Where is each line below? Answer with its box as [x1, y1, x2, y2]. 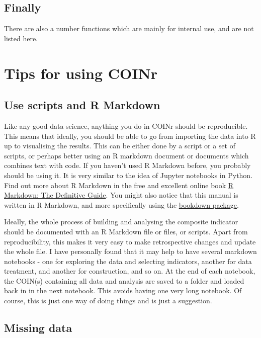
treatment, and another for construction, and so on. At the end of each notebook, [4, 266, 255, 276]
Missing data [4, 320, 72, 335]
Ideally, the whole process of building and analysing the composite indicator [4, 216, 238, 227]
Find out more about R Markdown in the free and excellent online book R [4, 180, 234, 190]
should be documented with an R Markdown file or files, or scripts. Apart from [4, 226, 248, 236]
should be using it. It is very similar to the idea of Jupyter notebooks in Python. [4, 170, 253, 180]
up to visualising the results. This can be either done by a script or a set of [4, 140, 235, 151]
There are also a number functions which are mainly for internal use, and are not [4, 23, 254, 34]
